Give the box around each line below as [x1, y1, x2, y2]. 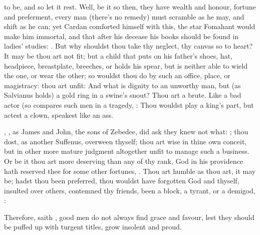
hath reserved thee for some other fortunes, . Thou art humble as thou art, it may [4, 165, 256, 176]
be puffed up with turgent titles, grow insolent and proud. [4, 221, 182, 232]
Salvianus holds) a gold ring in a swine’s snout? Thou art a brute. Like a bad [4, 90, 241, 100]
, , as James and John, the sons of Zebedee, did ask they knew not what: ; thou [4, 126, 248, 137]
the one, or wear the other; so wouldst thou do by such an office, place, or [4, 70, 230, 81]
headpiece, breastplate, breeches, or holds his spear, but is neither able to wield [4, 60, 247, 71]
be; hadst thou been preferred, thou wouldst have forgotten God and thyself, [4, 175, 239, 186]
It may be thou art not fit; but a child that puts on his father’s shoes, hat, [4, 50, 232, 61]
